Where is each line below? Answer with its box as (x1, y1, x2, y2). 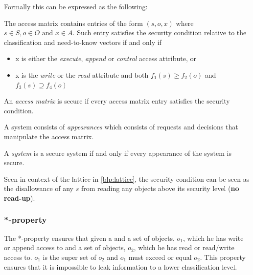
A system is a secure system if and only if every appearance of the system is (4, 148, 231, 158)
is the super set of (43, 252, 96, 262)
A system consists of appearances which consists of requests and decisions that (4, 122, 238, 132)
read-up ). (4, 192, 35, 203)
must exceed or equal (128, 252, 192, 262)
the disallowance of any (4, 183, 74, 193)
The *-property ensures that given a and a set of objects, (4, 233, 175, 243)
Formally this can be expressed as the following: (4, 1, 148, 11)
